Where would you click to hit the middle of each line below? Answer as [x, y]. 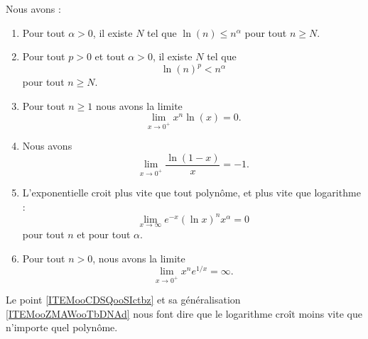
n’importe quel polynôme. [62, 327]
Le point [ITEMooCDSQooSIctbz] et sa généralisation [123, 300]
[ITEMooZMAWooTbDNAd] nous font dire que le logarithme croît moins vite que [184, 313]
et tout [110, 56]
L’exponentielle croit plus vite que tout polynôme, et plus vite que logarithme [191, 193]
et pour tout [104, 234]
